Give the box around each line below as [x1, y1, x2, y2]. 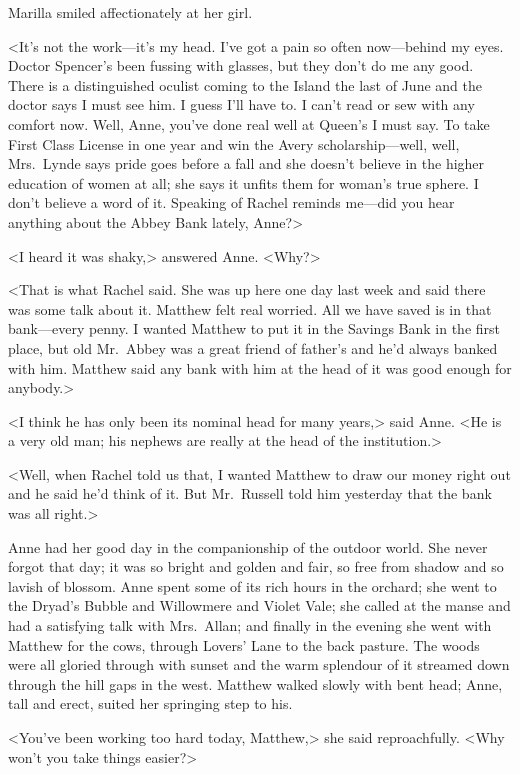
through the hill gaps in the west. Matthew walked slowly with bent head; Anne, [8, 673, 503, 694]
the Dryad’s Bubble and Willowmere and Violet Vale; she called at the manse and [8, 595, 511, 616]
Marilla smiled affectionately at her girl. [8, 2, 253, 22]
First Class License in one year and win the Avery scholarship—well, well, [8, 133, 460, 154]
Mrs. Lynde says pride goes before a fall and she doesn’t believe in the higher [8, 153, 485, 174]
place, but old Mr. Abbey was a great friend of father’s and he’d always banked [8, 337, 498, 358]
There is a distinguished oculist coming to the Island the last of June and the [8, 74, 482, 95]
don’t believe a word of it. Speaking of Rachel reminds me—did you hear [8, 192, 455, 213]
